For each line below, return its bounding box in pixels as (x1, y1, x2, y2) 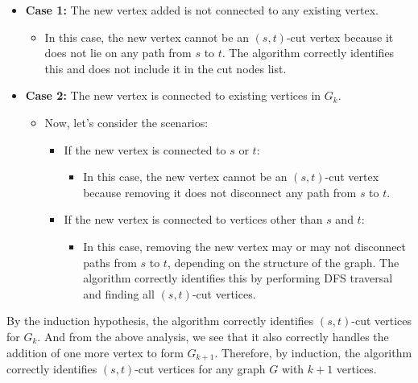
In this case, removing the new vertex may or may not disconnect (83, 237, 407, 254)
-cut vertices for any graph (135, 360, 266, 377)
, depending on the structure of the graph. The (167, 253, 399, 270)
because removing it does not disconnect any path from (83, 183, 357, 200)
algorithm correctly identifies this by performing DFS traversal (83, 270, 393, 286)
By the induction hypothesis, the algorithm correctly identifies (6, 312, 314, 329)
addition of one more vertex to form (6, 344, 184, 360)
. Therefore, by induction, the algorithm (214, 344, 412, 360)
